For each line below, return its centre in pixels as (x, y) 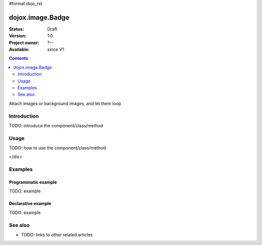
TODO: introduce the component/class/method (56, 125)
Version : (18, 36)
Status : (16, 29)
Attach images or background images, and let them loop (65, 103)
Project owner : (24, 43)
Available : (19, 50)
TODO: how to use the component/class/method (57, 148)
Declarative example (30, 204)
